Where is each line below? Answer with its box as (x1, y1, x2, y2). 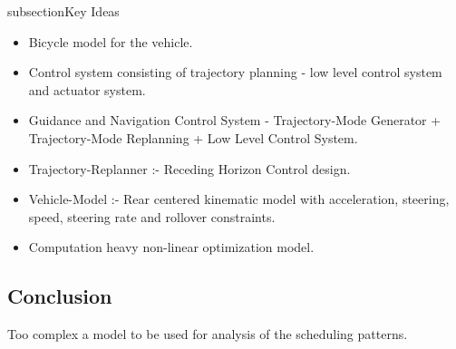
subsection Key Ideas (7, 2, 120, 20)
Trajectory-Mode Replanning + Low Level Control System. (28, 128, 358, 147)
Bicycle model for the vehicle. (28, 32, 193, 51)
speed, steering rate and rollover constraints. (28, 207, 276, 226)
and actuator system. (28, 80, 146, 99)
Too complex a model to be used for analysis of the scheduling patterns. (7, 325, 408, 344)
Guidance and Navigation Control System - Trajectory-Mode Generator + (28, 111, 441, 130)
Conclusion (7, 282, 112, 310)
